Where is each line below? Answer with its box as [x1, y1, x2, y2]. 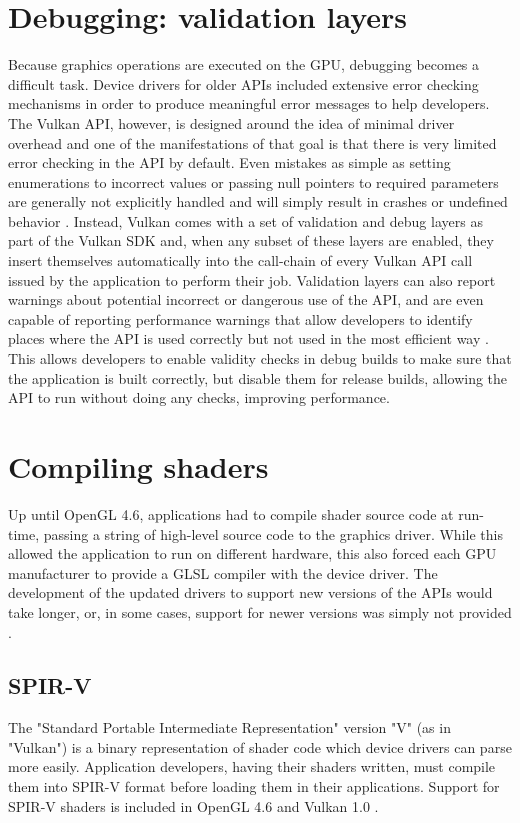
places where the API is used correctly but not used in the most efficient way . [8, 328, 489, 349]
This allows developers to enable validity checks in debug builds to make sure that [8, 348, 512, 369]
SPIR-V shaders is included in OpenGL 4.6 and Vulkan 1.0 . [8, 795, 379, 816]
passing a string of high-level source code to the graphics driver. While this [43, 523, 503, 544]
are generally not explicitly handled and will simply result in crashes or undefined [8, 191, 508, 212]
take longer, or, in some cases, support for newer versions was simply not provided [8, 601, 512, 622]
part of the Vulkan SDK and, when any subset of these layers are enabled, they [8, 230, 494, 251]
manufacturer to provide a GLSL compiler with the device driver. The [8, 562, 438, 583]
